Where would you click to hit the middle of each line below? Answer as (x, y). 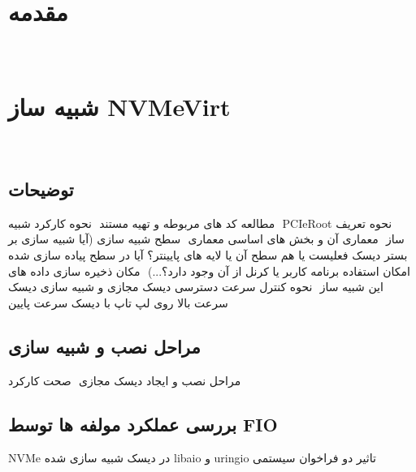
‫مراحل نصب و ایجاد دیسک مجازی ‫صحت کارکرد (125, 380)
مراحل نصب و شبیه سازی (104, 346)
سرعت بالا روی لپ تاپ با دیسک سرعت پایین (118, 302)
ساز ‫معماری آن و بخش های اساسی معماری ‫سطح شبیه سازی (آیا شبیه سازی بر (206, 239)
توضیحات (41, 189)
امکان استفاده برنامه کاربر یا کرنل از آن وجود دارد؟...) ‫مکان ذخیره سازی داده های (209, 270)
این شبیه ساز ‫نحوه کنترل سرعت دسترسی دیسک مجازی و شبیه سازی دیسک (196, 287)
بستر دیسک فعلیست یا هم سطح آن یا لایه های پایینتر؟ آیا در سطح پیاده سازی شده (208, 255)
